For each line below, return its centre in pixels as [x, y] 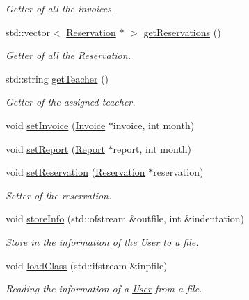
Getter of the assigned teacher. [71, 102]
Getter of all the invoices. [60, 8]
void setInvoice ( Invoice [56, 125]
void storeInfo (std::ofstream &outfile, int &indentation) [125, 218]
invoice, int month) [154, 125]
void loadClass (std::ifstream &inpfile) [87, 265]
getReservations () [182, 32]
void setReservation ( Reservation [75, 172]
